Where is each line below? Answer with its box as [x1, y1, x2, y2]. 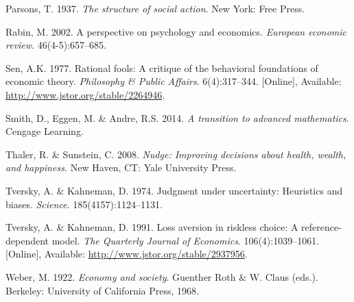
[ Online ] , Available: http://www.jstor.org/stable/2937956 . [5, 247, 248, 261]
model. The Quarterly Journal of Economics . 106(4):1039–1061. [51, 233, 320, 247]
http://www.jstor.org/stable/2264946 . [5, 87, 165, 101]
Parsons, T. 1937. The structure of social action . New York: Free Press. [5, 1, 305, 15]
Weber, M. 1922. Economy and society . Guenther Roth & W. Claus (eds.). [5, 269, 318, 284]
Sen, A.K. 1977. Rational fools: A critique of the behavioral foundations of [5, 60, 318, 75]
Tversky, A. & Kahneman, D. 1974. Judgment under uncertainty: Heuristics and [5, 183, 343, 197]
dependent [5, 233, 49, 247]
